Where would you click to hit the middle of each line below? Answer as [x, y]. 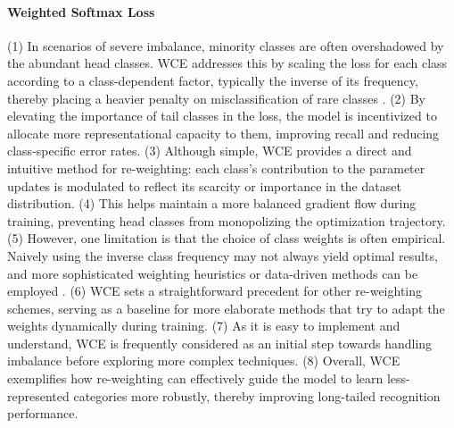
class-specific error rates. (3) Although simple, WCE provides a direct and [210, 151]
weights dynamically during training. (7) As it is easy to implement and [204, 326]
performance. [43, 413]
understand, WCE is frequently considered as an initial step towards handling [220, 343]
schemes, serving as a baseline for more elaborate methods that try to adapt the [226, 308]
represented [38, 395]
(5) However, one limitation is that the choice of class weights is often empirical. [227, 238]
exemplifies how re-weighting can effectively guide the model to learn [195, 378]
